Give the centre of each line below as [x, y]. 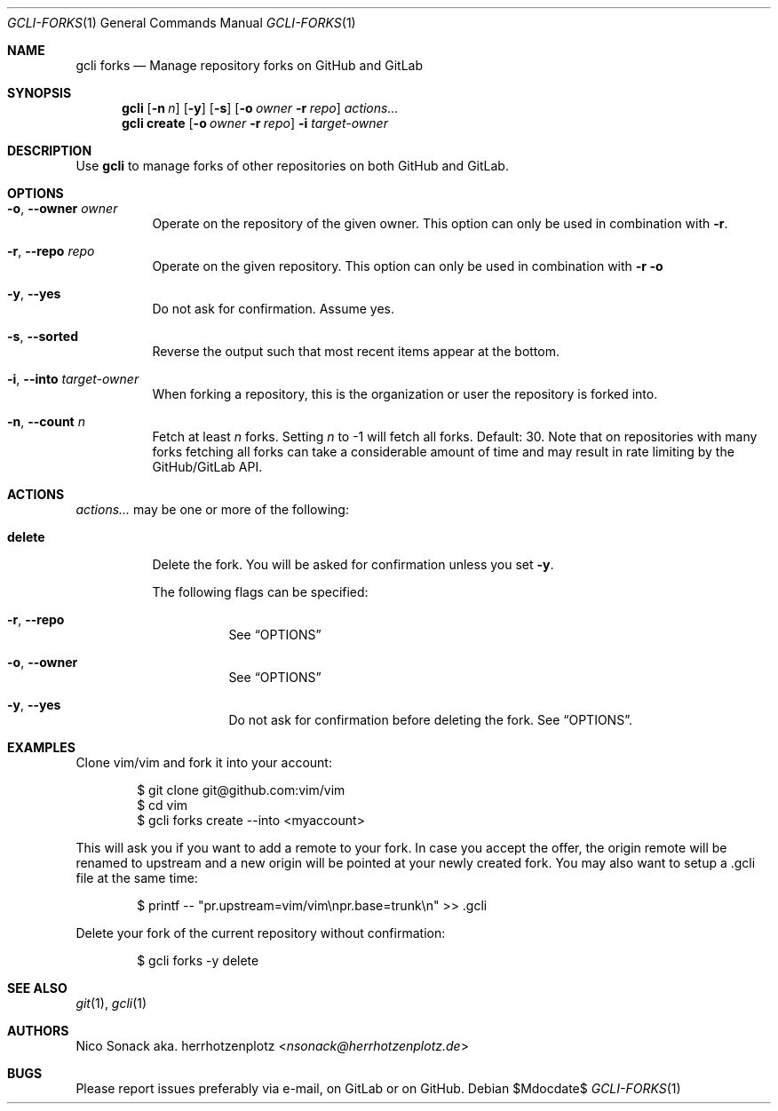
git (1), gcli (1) [111, 1003]
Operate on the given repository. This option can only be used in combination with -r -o [408, 266]
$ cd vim [163, 805]
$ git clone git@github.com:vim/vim [241, 790]
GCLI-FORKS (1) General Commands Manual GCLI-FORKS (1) [182, 23]
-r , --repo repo [51, 251]
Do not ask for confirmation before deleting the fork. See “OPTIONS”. [430, 720]
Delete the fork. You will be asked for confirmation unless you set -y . [353, 564]
